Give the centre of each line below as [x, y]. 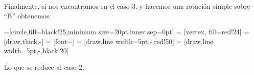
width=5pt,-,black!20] [36, 51]
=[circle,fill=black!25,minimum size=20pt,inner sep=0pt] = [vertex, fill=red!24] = [127, 32]
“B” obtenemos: [28, 15]
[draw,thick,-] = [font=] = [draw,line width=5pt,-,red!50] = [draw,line [109, 41]
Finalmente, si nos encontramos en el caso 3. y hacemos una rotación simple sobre [127, 6]
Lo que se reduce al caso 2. [44, 67]
